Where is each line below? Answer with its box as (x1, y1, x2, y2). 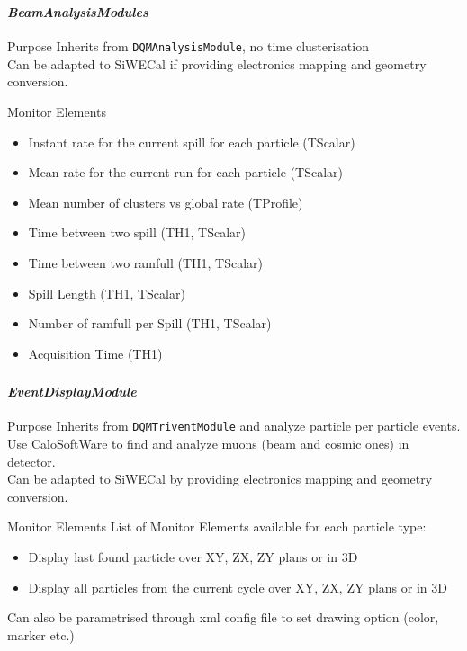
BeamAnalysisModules (7, 2, 148, 21)
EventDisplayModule (7, 382, 137, 401)
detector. (7, 451, 56, 470)
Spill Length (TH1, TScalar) (28, 283, 185, 302)
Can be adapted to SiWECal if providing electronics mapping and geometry (7, 54, 427, 73)
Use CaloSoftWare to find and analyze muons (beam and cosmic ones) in (7, 434, 409, 453)
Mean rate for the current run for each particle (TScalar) (28, 163, 343, 182)
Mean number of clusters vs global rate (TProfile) (28, 192, 303, 211)
